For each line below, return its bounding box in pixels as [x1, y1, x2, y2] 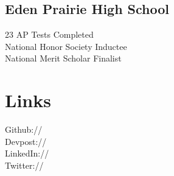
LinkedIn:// [5, 147, 49, 160]
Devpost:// [5, 135, 47, 147]
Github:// [5, 123, 43, 136]
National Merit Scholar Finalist [5, 52, 122, 65]
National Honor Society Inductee [5, 40, 127, 52]
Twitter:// [5, 158, 44, 171]
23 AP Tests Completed [5, 28, 94, 41]
